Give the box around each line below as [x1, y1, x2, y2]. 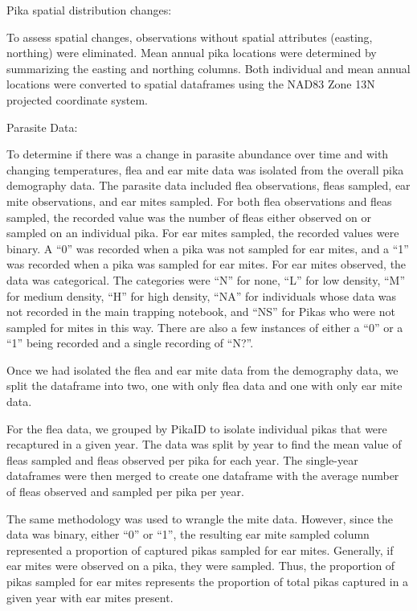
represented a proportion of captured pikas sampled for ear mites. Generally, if [6, 541, 394, 558]
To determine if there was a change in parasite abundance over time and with [6, 146, 389, 162]
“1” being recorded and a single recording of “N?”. [6, 334, 254, 351]
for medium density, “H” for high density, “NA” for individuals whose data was [6, 287, 397, 304]
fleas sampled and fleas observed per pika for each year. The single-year [6, 451, 358, 468]
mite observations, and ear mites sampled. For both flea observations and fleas [6, 192, 392, 209]
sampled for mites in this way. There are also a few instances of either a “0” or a [6, 318, 403, 335]
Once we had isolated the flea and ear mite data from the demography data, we [6, 361, 399, 378]
